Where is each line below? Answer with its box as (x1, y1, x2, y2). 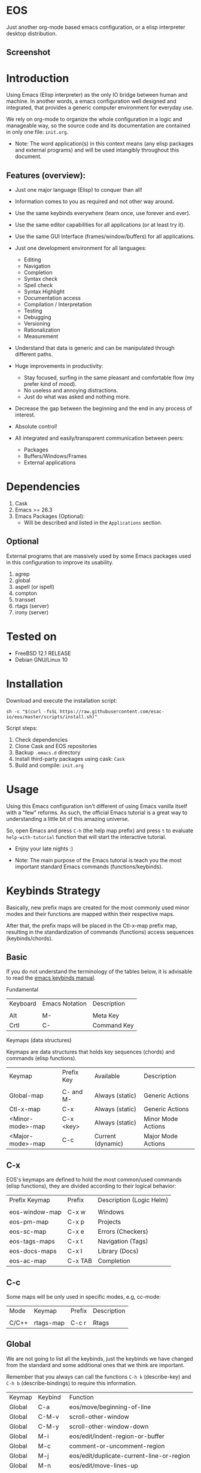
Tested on (6, 630, 57, 644)
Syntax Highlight (23, 288, 65, 295)
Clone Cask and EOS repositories (14, 742, 98, 749)
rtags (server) (14, 602, 49, 609)
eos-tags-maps (9, 1237, 55, 1246)
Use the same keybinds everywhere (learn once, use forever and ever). (14, 210, 191, 217)
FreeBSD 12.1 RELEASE (14, 650, 71, 657)
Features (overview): (6, 170, 86, 180)
